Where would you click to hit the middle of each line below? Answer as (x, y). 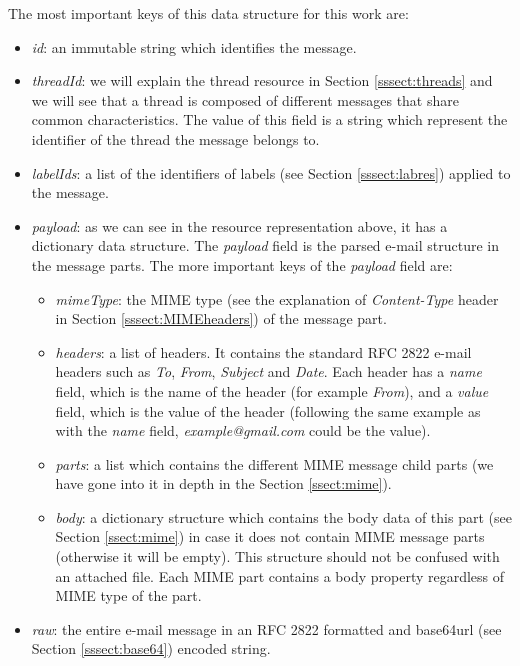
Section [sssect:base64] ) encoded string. (151, 648)
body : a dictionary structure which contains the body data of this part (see (283, 516)
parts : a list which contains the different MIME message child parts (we (274, 463)
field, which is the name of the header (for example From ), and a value (272, 390)
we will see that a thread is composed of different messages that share (245, 99)
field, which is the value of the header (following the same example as (268, 410)
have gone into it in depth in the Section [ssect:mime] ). (223, 483)
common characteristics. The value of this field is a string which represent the (269, 119)
